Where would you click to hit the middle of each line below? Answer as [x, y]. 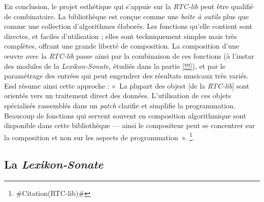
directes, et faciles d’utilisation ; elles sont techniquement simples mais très [121, 36]
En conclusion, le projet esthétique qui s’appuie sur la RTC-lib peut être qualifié [129, 6]
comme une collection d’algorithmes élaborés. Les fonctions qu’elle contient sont [128, 26]
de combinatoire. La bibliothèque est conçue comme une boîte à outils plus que [127, 16]
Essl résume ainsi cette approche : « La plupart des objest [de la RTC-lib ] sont [127, 85]
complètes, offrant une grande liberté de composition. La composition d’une [122, 46]
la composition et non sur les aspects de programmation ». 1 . [99, 136]
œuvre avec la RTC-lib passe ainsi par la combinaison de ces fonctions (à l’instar [129, 55]
